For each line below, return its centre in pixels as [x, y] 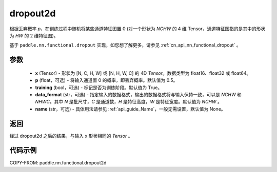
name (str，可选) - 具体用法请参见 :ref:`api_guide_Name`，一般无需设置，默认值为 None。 [130, 109]
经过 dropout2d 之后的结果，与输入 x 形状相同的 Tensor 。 [71, 136]
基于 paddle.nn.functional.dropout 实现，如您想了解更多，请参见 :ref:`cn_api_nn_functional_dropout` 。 [125, 45]
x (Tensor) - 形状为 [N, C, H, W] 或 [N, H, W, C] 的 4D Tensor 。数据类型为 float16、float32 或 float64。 [143, 73]
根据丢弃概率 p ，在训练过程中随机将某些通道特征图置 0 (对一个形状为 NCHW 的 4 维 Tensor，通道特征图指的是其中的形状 [137, 29]
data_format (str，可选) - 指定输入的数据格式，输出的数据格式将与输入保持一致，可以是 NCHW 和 [138, 94]
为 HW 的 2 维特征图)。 [34, 35]
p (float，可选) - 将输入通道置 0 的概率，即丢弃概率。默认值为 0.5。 [106, 80]
